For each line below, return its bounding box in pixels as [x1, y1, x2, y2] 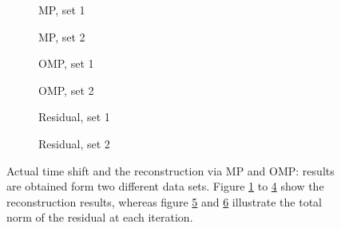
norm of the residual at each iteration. [6, 209, 193, 226]
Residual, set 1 [38, 108, 110, 125]
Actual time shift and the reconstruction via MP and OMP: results [6, 162, 335, 179]
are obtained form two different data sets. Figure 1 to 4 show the [6, 178, 324, 195]
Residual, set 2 [38, 135, 110, 151]
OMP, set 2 [38, 81, 94, 98]
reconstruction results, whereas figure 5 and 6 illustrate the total [6, 193, 322, 210]
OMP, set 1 [38, 55, 94, 72]
